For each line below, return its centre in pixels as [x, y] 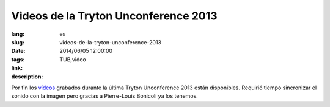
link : [17, 68]
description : [27, 77]
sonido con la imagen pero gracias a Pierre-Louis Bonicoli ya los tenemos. [105, 96]
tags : [18, 59]
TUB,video [73, 59]
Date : [18, 51]
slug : [18, 42]
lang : [18, 34]
